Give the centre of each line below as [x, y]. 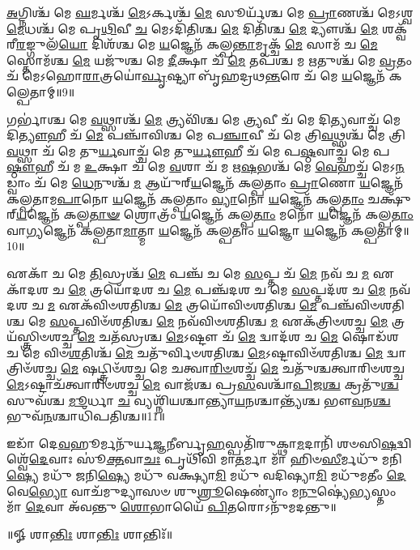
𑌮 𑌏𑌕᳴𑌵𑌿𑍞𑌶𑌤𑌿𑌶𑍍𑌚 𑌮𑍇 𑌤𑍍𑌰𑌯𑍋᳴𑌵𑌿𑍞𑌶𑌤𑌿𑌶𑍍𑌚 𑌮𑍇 [182, 305]
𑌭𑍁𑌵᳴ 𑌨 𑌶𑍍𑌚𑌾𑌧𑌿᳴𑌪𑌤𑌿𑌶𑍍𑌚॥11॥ [86, 416]
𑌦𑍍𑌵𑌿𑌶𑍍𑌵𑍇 [404, 443]
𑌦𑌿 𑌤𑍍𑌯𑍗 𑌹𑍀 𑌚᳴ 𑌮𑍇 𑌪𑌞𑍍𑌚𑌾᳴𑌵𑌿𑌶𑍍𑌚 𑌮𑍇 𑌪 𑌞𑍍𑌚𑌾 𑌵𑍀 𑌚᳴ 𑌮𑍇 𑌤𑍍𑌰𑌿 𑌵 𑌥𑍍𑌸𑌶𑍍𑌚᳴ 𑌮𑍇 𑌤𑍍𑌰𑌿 [206, 135]
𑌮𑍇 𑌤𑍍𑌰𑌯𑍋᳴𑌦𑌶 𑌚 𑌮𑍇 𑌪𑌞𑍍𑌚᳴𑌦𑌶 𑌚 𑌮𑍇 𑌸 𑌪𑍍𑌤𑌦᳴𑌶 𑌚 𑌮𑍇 [227, 289]
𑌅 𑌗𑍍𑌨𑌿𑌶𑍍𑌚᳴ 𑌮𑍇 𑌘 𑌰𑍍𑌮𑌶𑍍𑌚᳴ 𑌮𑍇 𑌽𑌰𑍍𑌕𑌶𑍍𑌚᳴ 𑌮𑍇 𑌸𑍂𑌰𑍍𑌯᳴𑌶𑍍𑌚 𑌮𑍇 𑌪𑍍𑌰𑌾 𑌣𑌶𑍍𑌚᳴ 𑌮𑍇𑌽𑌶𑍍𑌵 [210, 12]
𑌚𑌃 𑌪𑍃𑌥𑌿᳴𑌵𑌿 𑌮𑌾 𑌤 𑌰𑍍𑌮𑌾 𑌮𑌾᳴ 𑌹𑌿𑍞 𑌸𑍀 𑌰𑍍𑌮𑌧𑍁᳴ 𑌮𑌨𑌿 [273, 459]
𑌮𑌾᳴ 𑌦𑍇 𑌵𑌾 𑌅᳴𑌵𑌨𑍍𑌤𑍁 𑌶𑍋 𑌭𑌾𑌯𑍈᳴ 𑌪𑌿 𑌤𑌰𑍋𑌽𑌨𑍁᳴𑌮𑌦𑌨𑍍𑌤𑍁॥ [172, 507]
